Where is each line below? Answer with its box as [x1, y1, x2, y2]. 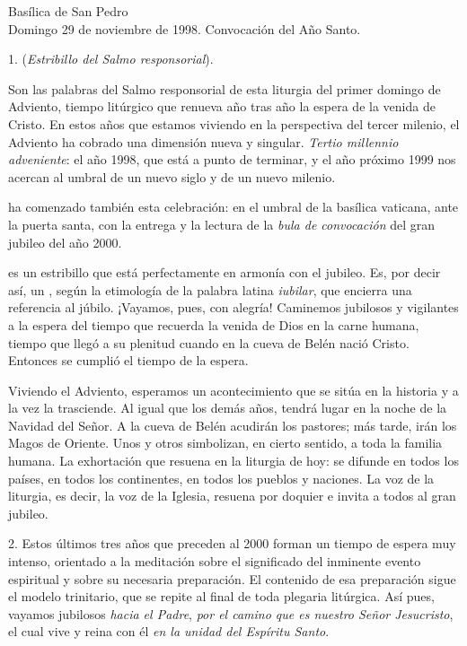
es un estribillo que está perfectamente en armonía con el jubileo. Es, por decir [8, 263, 441, 282]
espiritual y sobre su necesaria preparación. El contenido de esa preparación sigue [8, 569, 456, 588]
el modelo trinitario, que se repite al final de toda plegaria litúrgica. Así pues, [8, 587, 435, 606]
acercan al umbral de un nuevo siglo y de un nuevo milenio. [8, 167, 336, 186]
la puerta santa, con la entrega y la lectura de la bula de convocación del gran [8, 214, 436, 233]
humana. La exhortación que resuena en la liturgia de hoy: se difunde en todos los [8, 451, 459, 470]
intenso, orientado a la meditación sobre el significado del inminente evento [8, 552, 421, 571]
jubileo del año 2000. [8, 232, 122, 251]
